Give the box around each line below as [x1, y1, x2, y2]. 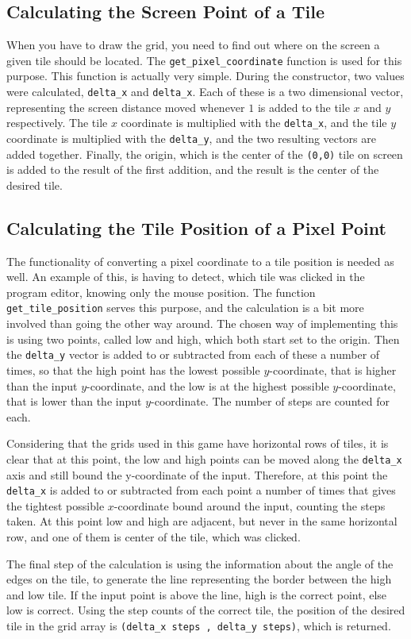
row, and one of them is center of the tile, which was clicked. [6, 529, 301, 545]
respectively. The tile [6, 114, 108, 131]
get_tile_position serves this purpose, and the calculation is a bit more [6, 299, 364, 316]
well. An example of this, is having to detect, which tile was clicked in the [6, 268, 365, 285]
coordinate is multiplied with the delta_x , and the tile [121, 114, 387, 131]
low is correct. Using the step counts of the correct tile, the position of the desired [6, 602, 405, 618]
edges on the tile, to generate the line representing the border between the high [6, 571, 392, 587]
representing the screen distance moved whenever [6, 98, 245, 115]
